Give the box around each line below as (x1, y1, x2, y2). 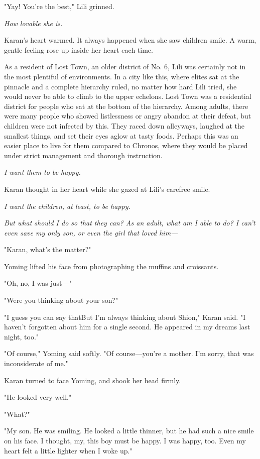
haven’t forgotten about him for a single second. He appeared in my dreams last (4, 321, 250, 332)
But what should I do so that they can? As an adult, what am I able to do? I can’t (4, 217, 255, 228)
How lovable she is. (4, 18, 63, 28)
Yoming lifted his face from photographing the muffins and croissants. (4, 261, 219, 271)
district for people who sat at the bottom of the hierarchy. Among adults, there (4, 100, 248, 111)
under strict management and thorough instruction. (4, 150, 163, 160)
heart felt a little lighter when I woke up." (4, 445, 133, 455)
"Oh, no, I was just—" (4, 278, 72, 288)
